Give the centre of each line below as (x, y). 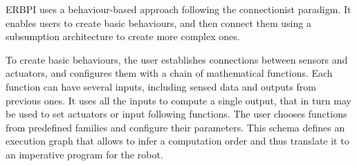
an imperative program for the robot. (84, 154)
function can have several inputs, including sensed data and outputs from (161, 86)
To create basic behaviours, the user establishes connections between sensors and (177, 59)
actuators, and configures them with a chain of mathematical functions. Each (169, 73)
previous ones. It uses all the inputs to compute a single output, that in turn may (178, 100)
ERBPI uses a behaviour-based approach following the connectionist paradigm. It (178, 9)
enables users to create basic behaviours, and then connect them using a (158, 22)
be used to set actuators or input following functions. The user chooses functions (176, 114)
